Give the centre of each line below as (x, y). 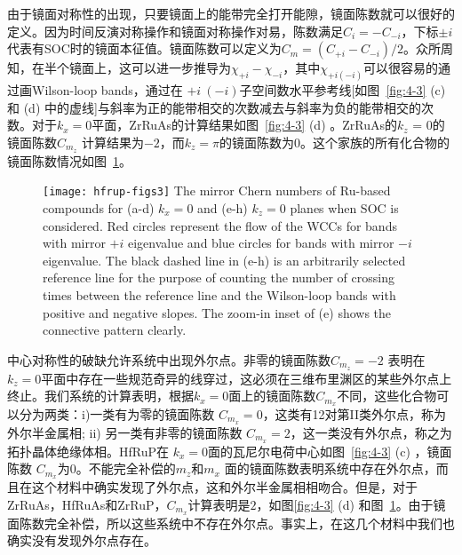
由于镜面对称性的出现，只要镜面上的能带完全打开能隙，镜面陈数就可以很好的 (231, 13)
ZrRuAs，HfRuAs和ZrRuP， (87, 504)
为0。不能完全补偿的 (116, 468)
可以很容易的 (400, 68)
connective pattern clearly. (115, 330)
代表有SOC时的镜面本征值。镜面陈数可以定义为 (144, 48)
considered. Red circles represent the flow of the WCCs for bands (220, 225)
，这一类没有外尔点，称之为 (371, 432)
